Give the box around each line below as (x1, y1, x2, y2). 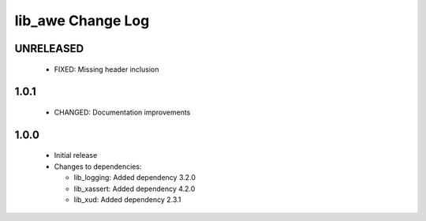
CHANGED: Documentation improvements (54, 107, 191, 117)
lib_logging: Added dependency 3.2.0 (73, 173, 196, 182)
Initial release (54, 151, 98, 160)
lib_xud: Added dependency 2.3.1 (73, 194, 181, 204)
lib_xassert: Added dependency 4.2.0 (73, 184, 196, 193)
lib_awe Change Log (14, 12, 150, 29)
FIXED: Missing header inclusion (54, 64, 159, 74)
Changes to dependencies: (54, 162, 142, 171)
